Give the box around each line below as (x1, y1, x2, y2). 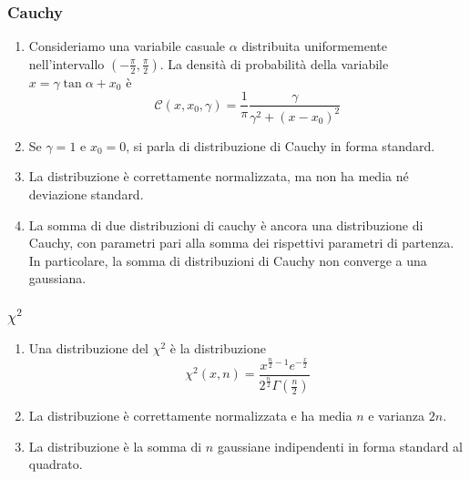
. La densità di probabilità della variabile (159, 54, 389, 73)
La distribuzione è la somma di (28, 436, 202, 455)
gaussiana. (28, 269, 87, 288)
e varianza (368, 406, 425, 424)
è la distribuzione (169, 339, 266, 358)
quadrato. (28, 454, 83, 474)
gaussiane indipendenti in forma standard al (217, 436, 463, 455)
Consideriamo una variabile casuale (28, 36, 226, 56)
